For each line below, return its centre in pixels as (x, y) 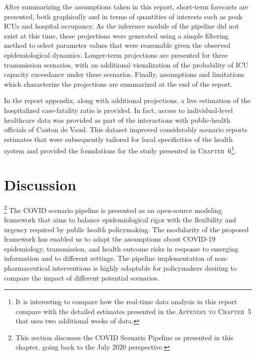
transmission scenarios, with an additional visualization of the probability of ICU (126, 64)
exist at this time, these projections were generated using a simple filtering (116, 35)
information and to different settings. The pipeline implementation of (108, 258)
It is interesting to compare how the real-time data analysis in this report (126, 302)
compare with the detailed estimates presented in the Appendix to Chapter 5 (133, 311)
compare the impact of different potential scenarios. (82, 277)
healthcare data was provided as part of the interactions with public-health (117, 120)
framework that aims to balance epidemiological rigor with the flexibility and (120, 219)
